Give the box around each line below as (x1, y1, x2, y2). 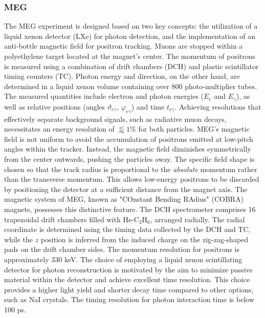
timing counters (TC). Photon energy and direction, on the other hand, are (4, 71, 240, 81)
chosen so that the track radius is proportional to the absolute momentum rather (4, 163, 257, 174)
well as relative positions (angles (4, 101, 105, 112)
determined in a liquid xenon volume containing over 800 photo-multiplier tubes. (4, 80, 257, 91)
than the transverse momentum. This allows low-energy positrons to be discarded (4, 174, 259, 184)
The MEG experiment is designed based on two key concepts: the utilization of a (4, 20, 258, 31)
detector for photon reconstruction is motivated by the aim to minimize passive (4, 264, 253, 274)
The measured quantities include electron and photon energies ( (4, 91, 204, 101)
